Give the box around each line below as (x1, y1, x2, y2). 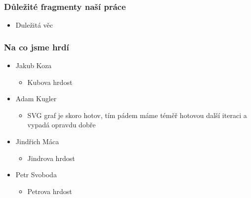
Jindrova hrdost (27, 153, 75, 163)
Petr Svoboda (15, 169, 57, 180)
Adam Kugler (15, 93, 57, 104)
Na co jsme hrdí (4, 40, 69, 53)
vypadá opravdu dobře (27, 119, 96, 130)
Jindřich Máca (15, 136, 59, 146)
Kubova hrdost (27, 77, 73, 87)
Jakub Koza (15, 60, 52, 71)
